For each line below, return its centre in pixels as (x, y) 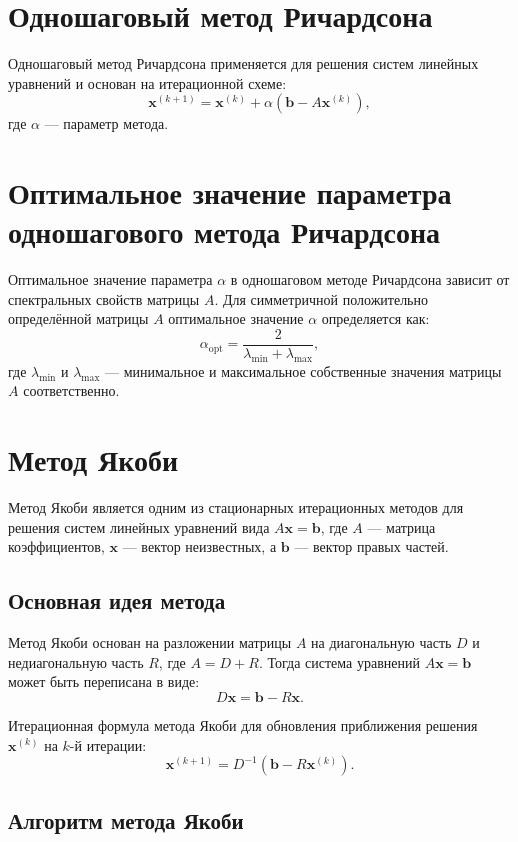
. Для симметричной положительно (321, 298)
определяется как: (375, 318)
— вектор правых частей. (371, 546)
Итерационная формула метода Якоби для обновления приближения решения (243, 724)
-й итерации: (108, 744)
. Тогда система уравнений (339, 661)
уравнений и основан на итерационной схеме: (147, 82)
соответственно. (71, 390)
